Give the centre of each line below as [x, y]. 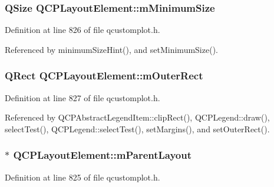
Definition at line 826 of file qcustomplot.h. [82, 30]
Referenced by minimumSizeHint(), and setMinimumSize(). [111, 49]
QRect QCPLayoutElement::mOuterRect [104, 76]
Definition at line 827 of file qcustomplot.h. [82, 97]
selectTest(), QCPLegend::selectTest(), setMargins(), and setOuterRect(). [137, 128]
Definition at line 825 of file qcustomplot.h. [82, 177]
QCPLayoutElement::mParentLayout [103, 155]
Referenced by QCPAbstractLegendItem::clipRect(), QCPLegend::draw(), [137, 117]
